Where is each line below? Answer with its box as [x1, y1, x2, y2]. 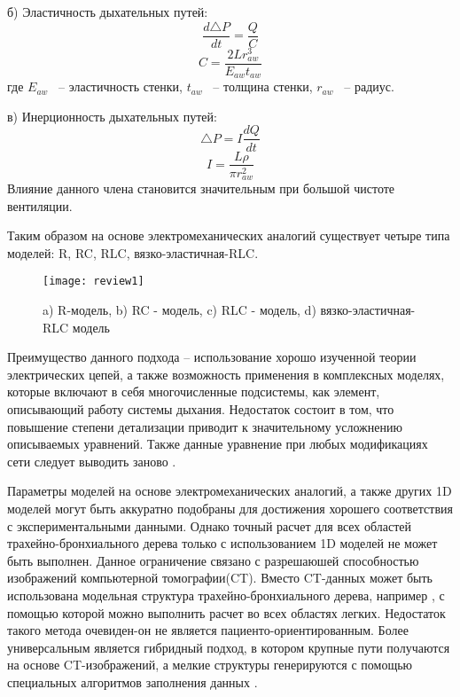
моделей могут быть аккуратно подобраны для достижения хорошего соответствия [7, 498, 453, 517]
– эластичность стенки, [58, 77, 183, 96]
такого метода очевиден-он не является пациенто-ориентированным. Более [7, 621, 409, 639]
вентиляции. [7, 196, 73, 215]
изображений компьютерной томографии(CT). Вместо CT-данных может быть [7, 568, 433, 587]
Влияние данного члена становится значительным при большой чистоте [7, 179, 395, 198]
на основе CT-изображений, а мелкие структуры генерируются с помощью [7, 655, 413, 674]
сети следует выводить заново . [7, 451, 176, 470]
